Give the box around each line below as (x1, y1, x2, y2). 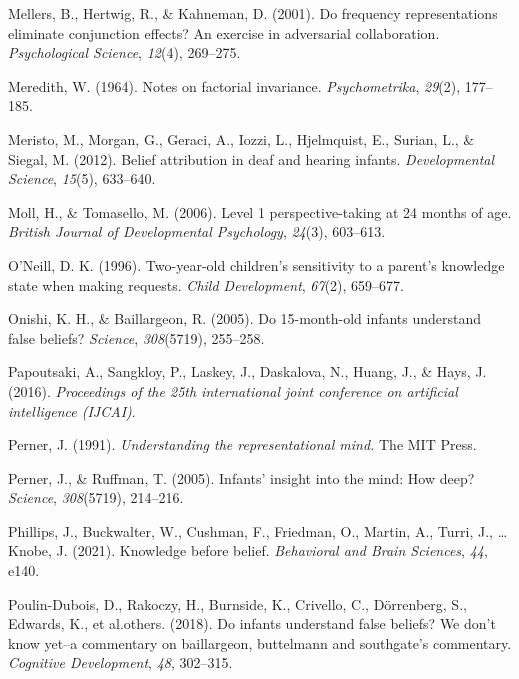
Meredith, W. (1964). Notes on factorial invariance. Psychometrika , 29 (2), (8, 75, 461, 96)
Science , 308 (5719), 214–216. (8, 487, 184, 508)
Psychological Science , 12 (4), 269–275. (8, 42, 241, 63)
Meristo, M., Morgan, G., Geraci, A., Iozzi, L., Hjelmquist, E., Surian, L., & (8, 128, 475, 149)
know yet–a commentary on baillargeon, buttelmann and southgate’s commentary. (8, 632, 512, 653)
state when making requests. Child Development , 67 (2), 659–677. (8, 274, 404, 295)
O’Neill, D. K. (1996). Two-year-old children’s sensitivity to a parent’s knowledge (8, 254, 505, 275)
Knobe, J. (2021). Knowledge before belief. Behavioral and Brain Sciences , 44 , (8, 540, 488, 561)
